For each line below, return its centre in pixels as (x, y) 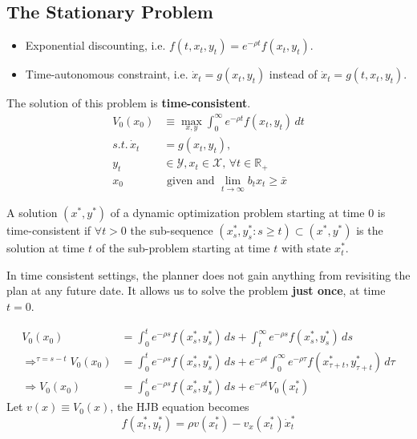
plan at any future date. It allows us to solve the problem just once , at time (196, 290)
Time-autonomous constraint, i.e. (107, 74)
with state (306, 248)
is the (370, 230)
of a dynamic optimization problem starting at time (237, 213)
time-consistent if (49, 230)
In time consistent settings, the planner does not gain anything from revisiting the (208, 274)
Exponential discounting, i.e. (95, 45)
